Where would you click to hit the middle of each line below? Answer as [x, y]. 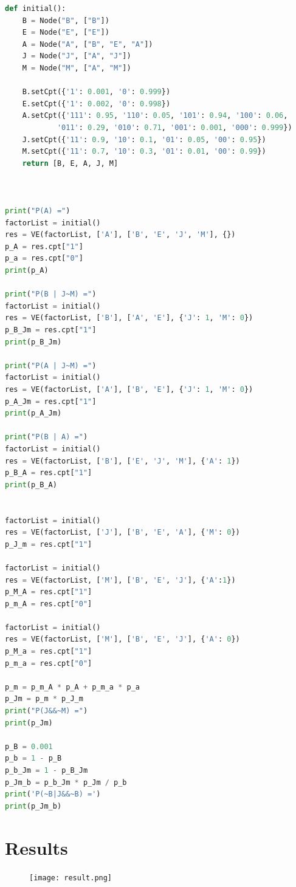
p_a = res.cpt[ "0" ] [44, 259]
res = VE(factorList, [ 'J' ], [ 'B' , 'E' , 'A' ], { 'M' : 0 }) [122, 533]
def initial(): [36, 9]
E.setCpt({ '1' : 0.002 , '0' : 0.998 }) [96, 104]
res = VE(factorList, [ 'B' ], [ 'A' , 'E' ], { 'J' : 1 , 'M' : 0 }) [129, 318]
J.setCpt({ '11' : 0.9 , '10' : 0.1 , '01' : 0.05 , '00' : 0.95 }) [144, 139]
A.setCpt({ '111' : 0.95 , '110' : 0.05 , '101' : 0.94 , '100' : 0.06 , [155, 116]
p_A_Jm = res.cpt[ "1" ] [51, 401]
